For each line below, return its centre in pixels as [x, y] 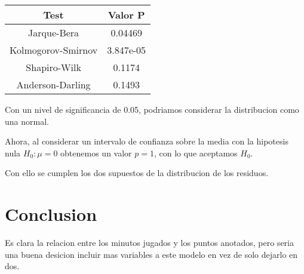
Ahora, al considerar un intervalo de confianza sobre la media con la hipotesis [147, 141]
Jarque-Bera [54, 33]
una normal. [27, 121]
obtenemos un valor [96, 153]
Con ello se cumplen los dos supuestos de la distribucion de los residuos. [137, 173]
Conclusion [51, 214]
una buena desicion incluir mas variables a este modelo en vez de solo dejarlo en [151, 254]
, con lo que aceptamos [196, 153]
